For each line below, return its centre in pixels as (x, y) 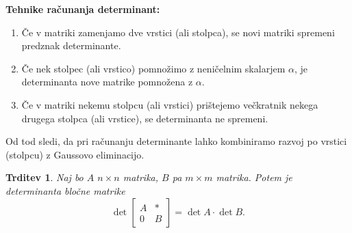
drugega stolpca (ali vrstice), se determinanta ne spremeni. (145, 118)
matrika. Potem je (254, 177)
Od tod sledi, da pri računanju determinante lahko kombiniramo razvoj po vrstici (176, 141)
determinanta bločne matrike (65, 190)
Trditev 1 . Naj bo (45, 177)
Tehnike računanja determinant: (83, 9)
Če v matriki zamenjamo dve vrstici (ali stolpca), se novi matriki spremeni (178, 32)
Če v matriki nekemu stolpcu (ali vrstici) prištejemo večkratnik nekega (170, 104)
